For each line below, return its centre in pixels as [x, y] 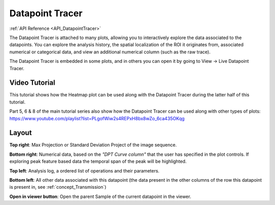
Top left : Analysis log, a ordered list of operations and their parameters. [85, 170]
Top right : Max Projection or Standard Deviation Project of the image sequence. [93, 145]
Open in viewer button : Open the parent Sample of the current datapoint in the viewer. [100, 196]
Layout [21, 133]
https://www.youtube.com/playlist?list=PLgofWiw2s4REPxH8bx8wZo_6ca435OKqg [97, 118]
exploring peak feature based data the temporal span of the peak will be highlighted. [98, 161]
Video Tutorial [32, 83]
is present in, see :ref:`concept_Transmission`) [58, 187]
